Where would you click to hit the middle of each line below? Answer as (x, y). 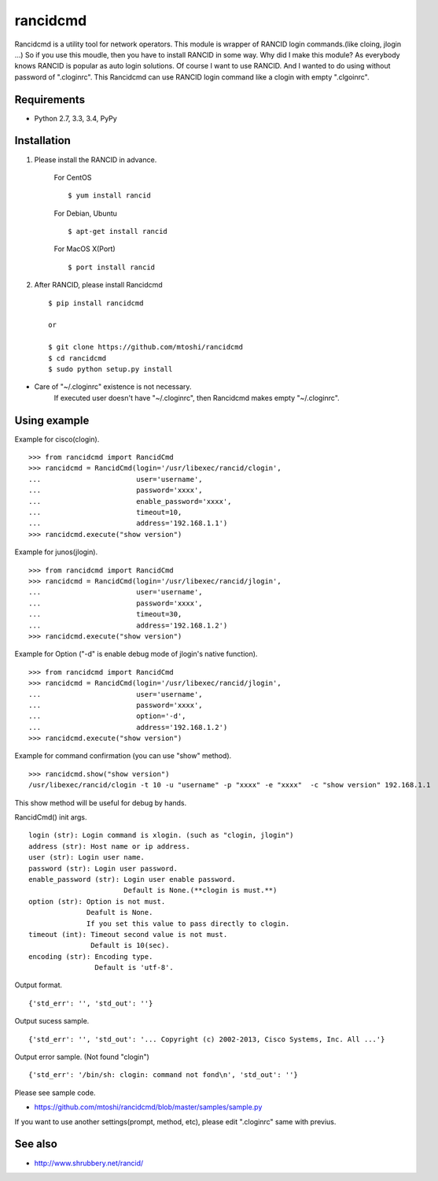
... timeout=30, (105, 615)
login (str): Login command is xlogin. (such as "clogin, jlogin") (161, 835)
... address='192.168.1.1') (128, 523)
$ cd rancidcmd (77, 358)
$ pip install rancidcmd (96, 303)
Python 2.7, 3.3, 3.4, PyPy (75, 118)
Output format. (39, 985)
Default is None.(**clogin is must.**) (200, 890)
